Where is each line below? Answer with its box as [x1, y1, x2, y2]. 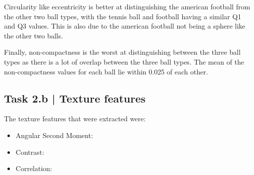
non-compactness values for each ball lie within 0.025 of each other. [4, 66, 208, 76]
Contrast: [15, 146, 45, 157]
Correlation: [15, 163, 52, 174]
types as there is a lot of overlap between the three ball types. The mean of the [4, 56, 244, 67]
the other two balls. [4, 30, 63, 40]
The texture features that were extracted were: [4, 113, 146, 124]
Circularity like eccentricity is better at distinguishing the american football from [4, 1, 251, 11]
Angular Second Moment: [15, 130, 93, 140]
